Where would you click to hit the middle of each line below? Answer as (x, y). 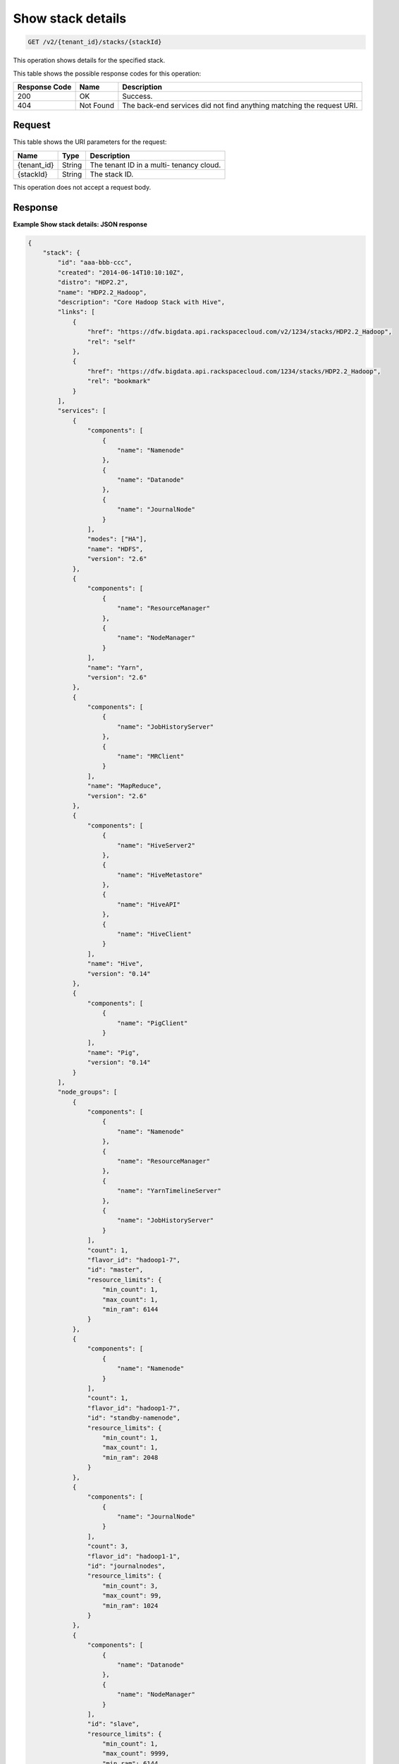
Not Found (97, 105)
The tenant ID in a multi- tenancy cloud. (155, 164)
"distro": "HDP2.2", (93, 283)
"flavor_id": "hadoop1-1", (134, 1556)
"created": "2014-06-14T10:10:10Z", (121, 272)
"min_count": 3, (130, 1585)
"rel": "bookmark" (119, 381)
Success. (137, 96)
